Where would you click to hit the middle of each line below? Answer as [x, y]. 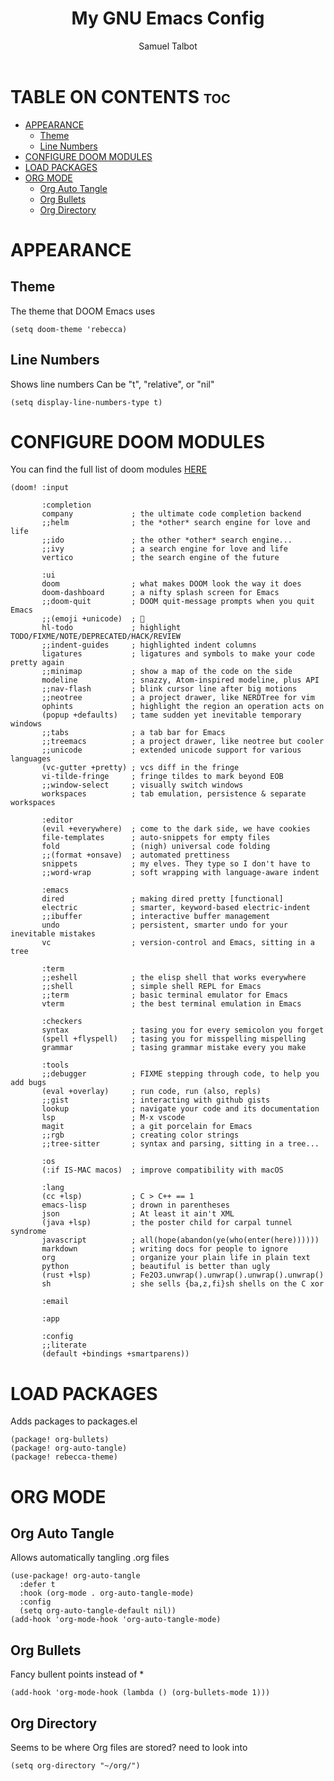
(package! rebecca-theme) [64, 1457]
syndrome [28, 1232]
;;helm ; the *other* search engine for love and [176, 523]
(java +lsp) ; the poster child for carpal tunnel [167, 1223]
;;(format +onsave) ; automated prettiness [135, 855]
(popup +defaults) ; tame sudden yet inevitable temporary [171, 715]
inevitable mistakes [53, 934]
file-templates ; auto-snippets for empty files [156, 838]
